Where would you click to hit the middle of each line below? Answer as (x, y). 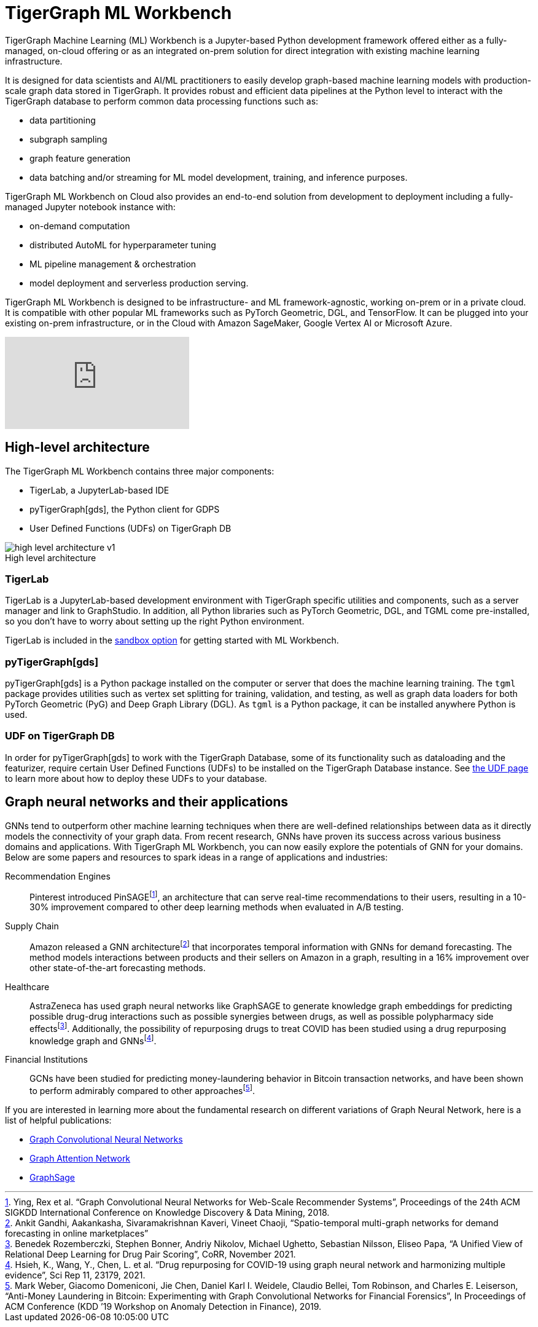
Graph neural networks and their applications (147, 802)
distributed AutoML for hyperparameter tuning (123, 245)
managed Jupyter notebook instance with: (90, 207)
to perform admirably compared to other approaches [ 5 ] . (142, 1090)
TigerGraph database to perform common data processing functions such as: (162, 101)
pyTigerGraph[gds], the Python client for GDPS (125, 509)
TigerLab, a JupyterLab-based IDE (99, 490)
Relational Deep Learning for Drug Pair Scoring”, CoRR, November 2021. (150, 1254)
